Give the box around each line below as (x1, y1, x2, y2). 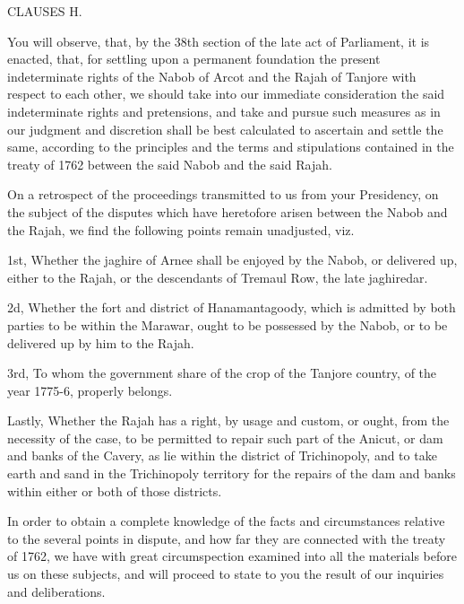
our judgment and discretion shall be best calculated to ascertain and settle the (7, 119, 443, 138)
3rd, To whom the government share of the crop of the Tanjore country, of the (7, 363, 437, 382)
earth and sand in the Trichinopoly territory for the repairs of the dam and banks (7, 464, 456, 483)
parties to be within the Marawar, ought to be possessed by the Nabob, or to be (7, 315, 448, 334)
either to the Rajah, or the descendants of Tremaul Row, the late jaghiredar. (7, 267, 428, 286)
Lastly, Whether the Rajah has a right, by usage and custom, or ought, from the (7, 411, 450, 430)
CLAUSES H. (7, 2, 82, 20)
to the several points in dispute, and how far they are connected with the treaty (7, 529, 446, 547)
